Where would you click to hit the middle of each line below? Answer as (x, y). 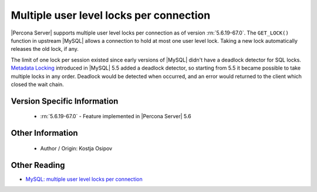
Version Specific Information (65, 101)
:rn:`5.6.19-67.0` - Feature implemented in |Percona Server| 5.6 (116, 116)
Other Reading (38, 165)
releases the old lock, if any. (45, 49)
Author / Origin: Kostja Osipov (76, 148)
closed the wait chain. (37, 84)
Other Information (45, 133)
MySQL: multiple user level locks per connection (84, 179)
